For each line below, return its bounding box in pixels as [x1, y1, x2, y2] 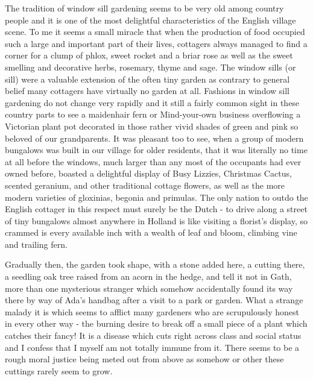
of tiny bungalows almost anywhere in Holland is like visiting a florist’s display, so [5, 214, 308, 227]
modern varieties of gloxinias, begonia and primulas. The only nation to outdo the [5, 190, 308, 203]
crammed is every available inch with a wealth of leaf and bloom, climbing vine [5, 226, 297, 239]
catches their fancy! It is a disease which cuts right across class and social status [5, 329, 302, 342]
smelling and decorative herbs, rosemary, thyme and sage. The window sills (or [5, 60, 296, 73]
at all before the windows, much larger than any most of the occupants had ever [5, 155, 302, 168]
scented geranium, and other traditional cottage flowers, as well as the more [5, 178, 285, 191]
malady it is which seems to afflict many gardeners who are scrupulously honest [5, 305, 299, 318]
